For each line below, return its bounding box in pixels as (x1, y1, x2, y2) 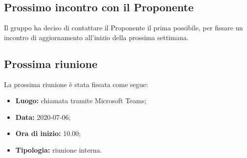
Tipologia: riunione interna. (15, 144, 102, 155)
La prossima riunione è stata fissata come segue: (4, 79, 148, 89)
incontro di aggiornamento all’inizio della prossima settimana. (4, 32, 189, 42)
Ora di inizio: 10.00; (15, 128, 81, 138)
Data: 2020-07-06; (15, 112, 71, 122)
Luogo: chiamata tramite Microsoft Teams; (15, 95, 147, 106)
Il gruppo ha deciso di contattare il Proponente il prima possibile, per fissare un (4, 23, 243, 33)
